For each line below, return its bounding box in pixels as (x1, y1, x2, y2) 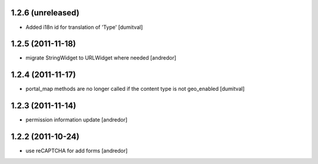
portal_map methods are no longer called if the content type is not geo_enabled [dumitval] (25, 86, 245, 93)
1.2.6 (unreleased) (11, 8, 79, 18)
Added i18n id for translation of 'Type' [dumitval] (25, 24, 143, 31)
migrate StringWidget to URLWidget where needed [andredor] (25, 54, 177, 61)
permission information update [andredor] (25, 116, 128, 123)
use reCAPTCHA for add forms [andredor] (25, 147, 128, 155)
